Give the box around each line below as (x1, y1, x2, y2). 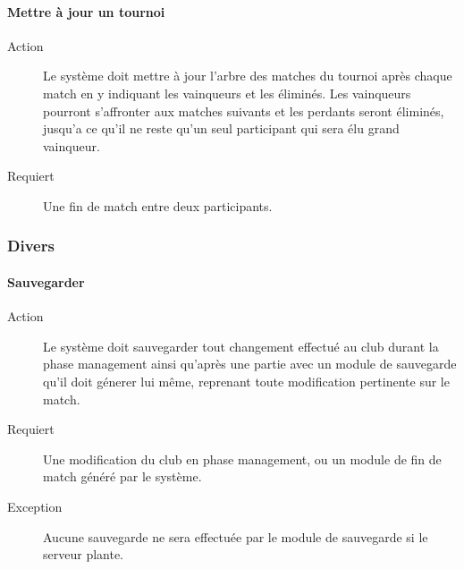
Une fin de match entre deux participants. (43, 196, 273, 215)
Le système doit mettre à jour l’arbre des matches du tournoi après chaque (43, 66, 452, 85)
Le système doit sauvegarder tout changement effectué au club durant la (43, 336, 439, 355)
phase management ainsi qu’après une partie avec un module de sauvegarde (43, 354, 457, 373)
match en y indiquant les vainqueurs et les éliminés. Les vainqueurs (43, 83, 411, 102)
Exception (7, 497, 63, 515)
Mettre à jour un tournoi (7, 2, 165, 21)
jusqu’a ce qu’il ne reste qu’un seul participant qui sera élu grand (43, 119, 400, 138)
